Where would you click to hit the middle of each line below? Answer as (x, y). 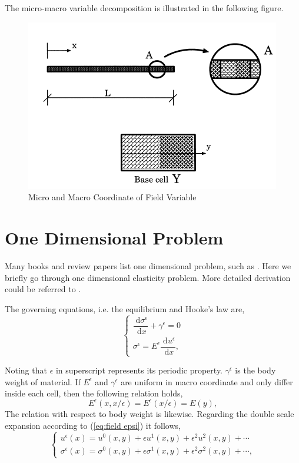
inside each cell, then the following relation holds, (94, 393)
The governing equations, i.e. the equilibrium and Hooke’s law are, (125, 308)
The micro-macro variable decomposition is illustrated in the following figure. (144, 8)
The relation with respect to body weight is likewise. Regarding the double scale (149, 414)
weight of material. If (43, 381)
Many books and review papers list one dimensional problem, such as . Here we (148, 265)
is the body (255, 370)
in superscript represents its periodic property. (139, 370)
